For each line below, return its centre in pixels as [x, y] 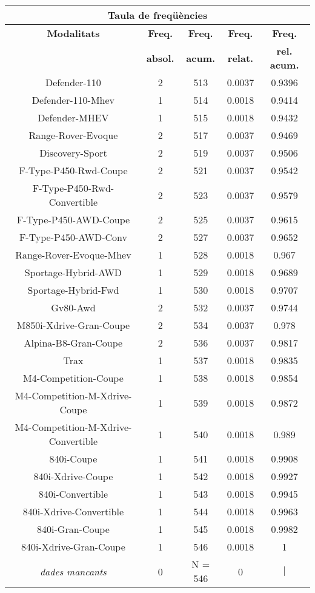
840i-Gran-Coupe [73, 529]
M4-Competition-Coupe [73, 378]
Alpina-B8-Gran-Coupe [73, 343]
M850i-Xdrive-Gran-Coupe [73, 325]
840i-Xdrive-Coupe [73, 476]
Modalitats [73, 33]
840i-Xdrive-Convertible [73, 511]
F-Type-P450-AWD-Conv [73, 237]
